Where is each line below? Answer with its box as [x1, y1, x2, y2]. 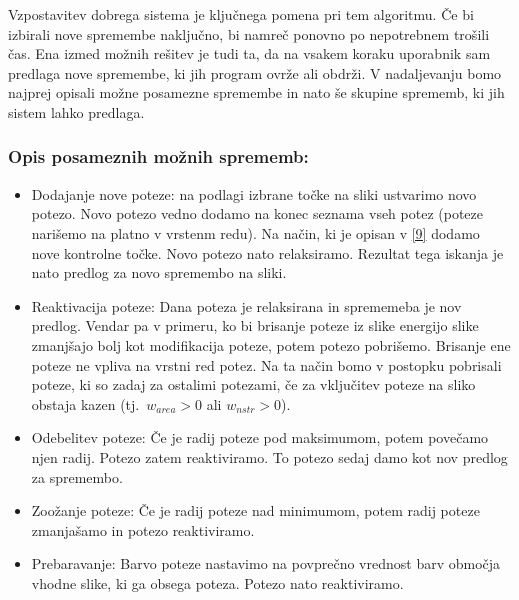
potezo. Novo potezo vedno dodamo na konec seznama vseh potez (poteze [31, 203, 484, 224]
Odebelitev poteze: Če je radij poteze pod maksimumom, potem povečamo [31, 427, 489, 448]
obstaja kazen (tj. [31, 393, 140, 414]
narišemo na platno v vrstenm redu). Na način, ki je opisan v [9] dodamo [31, 222, 480, 243]
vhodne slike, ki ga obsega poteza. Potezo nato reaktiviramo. [31, 572, 404, 593]
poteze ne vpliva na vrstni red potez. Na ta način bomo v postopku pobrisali [31, 354, 502, 375]
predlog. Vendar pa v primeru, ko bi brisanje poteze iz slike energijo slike [31, 315, 479, 336]
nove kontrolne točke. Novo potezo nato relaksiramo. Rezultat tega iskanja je [31, 242, 504, 263]
